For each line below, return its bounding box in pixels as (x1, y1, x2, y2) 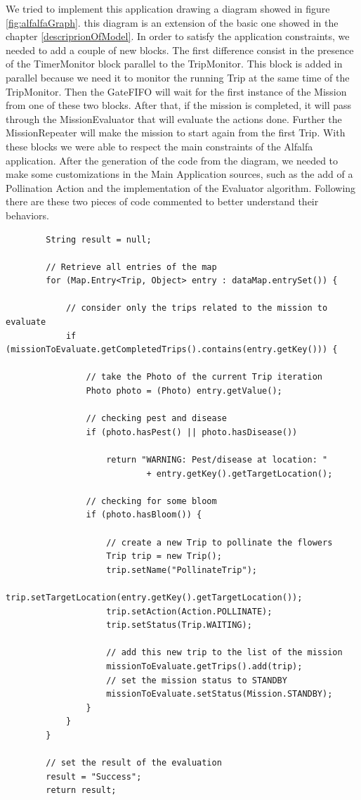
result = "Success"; (46, 771, 142, 782)
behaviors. (6, 207, 49, 222)
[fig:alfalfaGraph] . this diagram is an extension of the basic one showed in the (6, 15, 339, 30)
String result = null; (46, 234, 152, 245)
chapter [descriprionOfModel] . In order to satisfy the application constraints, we (6, 29, 350, 44)
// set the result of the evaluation (46, 758, 222, 768)
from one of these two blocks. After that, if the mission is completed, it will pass (6, 98, 352, 112)
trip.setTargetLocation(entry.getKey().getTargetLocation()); (6, 592, 303, 602)
